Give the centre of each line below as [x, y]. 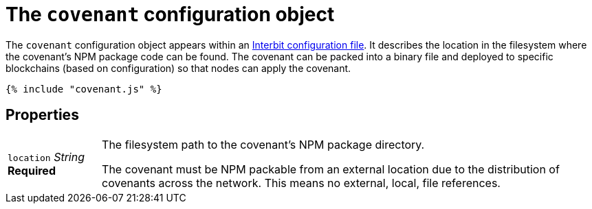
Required [32, 170]
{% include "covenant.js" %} [84, 89]
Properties [42, 115]
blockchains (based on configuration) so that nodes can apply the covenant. [178, 68]
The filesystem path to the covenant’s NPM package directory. [263, 144]
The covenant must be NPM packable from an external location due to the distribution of [331, 169]
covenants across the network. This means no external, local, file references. [301, 183]
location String [46, 157]
